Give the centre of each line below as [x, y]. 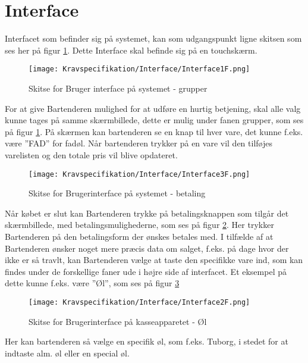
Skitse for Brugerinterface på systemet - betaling [117, 193]
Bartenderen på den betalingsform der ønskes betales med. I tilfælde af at [139, 236]
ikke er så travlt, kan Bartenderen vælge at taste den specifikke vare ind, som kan [154, 260]
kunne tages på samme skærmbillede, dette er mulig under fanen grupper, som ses [154, 120]
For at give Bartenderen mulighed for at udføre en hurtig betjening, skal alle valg [153, 108]
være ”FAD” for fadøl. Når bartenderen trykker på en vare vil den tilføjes [139, 143]
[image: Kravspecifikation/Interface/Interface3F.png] [139, 174]
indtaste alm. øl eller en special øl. [67, 353]
